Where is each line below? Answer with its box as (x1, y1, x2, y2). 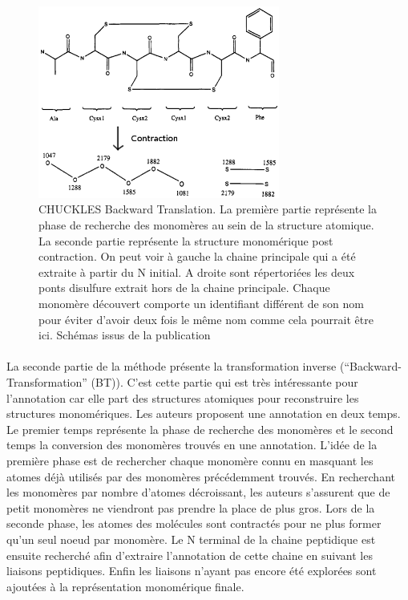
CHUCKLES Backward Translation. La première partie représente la (38, 201, 377, 217)
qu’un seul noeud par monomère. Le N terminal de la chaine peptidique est (6, 530, 376, 547)
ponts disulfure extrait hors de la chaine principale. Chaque (38, 279, 330, 296)
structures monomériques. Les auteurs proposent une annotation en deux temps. (6, 405, 401, 422)
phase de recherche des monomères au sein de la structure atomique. (38, 217, 374, 233)
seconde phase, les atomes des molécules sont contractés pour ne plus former (6, 515, 382, 532)
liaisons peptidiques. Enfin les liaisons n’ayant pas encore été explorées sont (6, 562, 377, 579)
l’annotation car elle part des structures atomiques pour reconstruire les (6, 389, 359, 406)
